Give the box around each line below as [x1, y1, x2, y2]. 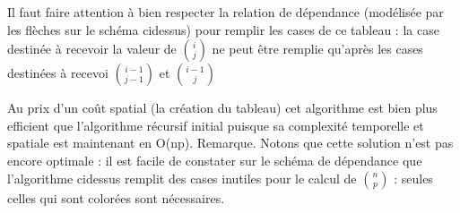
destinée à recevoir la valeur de [7, 39, 177, 58]
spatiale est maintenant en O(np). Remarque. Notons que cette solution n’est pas [7, 133, 454, 152]
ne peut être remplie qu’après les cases [212, 39, 423, 58]
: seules [394, 168, 433, 187]
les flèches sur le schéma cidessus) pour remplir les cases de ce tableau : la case [7, 20, 439, 38]
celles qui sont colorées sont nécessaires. [7, 188, 225, 207]
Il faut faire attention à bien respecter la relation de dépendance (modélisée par [7, 3, 444, 21]
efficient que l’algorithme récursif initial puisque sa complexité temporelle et [7, 115, 424, 134]
